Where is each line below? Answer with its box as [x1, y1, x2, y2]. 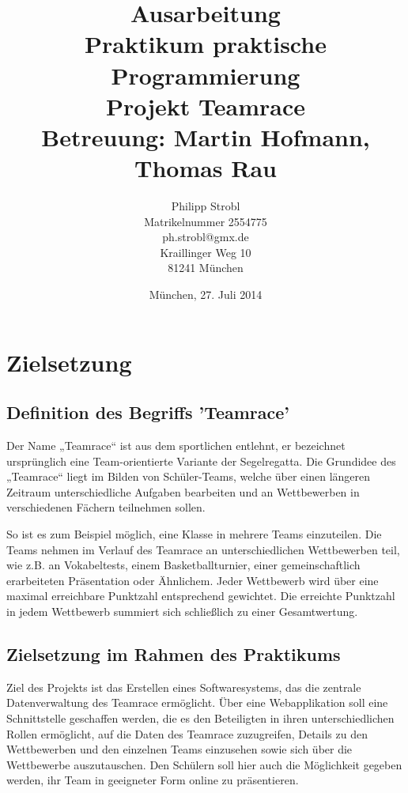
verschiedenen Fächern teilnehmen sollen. [6, 499, 206, 515]
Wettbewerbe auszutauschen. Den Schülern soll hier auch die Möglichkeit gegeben [6, 756, 402, 772]
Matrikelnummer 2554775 [144, 213, 267, 229]
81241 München [168, 259, 244, 276]
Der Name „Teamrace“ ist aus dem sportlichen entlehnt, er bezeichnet [6, 437, 346, 454]
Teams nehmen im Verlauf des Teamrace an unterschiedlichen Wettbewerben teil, [6, 541, 400, 557]
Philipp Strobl [171, 198, 240, 214]
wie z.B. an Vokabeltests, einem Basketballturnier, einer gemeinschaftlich [6, 557, 361, 573]
